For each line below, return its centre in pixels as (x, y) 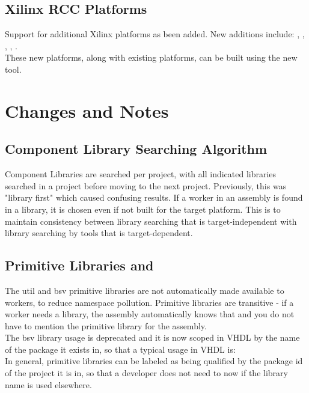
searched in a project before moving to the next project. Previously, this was (146, 185)
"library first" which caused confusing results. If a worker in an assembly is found (154, 197)
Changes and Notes (87, 110)
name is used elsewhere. (48, 384)
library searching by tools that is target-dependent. (99, 233)
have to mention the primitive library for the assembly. (106, 325)
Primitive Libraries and (79, 265)
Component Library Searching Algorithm (136, 149)
